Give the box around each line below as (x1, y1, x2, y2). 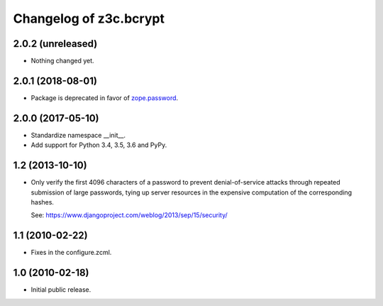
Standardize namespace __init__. (30, 131, 126, 139)
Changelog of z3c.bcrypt (13, 11, 165, 26)
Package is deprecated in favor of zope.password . (30, 93, 179, 102)
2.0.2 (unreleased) (13, 38, 98, 50)
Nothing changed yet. (30, 57, 95, 65)
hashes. (30, 197, 55, 206)
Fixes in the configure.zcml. (30, 248, 112, 257)
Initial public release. (30, 285, 91, 294)
